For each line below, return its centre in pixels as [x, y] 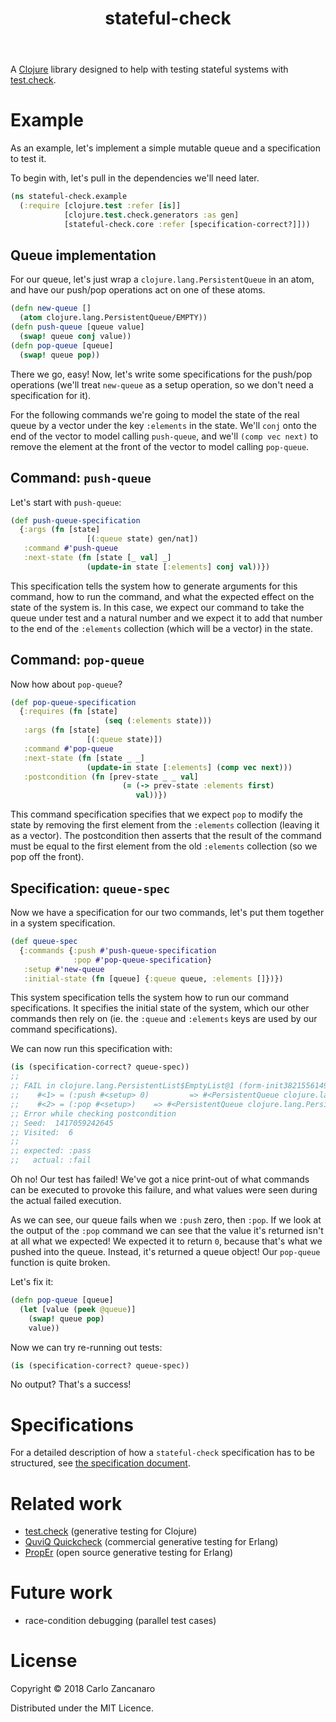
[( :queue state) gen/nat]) [142, 539]
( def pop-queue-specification [73, 702]
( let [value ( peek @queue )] [78, 1309]
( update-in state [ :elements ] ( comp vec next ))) [189, 767]
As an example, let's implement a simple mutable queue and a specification [165, 148]
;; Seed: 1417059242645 [62, 1123]
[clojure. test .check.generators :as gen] [151, 215]
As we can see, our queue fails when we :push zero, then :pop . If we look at [166, 1220]
